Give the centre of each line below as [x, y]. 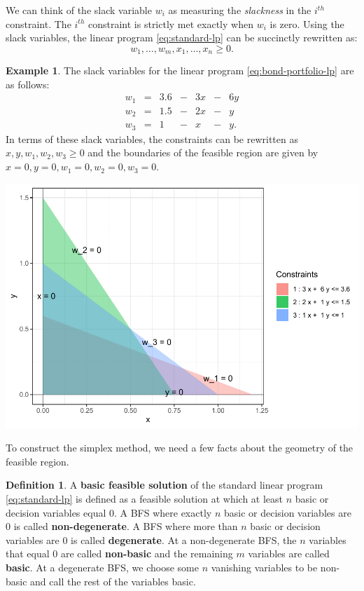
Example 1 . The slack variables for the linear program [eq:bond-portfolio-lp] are [180, 70]
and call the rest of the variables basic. [113, 581]
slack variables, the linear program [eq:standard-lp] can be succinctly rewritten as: [182, 38]
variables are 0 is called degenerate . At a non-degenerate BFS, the [151, 539]
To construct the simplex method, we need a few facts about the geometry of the [180, 448]
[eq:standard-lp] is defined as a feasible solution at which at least [145, 498]
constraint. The [38, 23]
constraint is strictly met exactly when [171, 23]
